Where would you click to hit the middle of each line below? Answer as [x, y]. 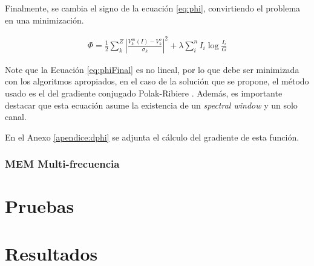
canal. [16, 117]
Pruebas [40, 206]
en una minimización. [44, 20]
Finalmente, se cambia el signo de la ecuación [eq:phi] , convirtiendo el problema [153, 8]
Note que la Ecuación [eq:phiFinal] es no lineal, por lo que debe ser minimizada [152, 69]
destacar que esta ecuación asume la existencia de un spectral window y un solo [151, 105]
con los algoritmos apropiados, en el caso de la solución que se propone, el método [157, 81]
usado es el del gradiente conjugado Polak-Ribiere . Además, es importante [144, 93]
